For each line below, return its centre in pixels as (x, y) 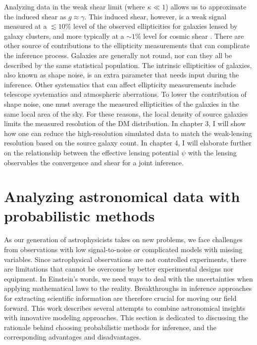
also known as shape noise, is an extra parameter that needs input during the (122, 75)
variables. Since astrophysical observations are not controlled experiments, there (125, 259)
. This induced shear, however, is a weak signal (155, 16)
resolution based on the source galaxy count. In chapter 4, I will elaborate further (128, 143)
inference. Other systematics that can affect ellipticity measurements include (120, 84)
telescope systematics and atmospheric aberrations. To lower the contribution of (125, 94)
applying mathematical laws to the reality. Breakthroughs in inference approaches (128, 288)
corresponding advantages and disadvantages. (73, 337)
